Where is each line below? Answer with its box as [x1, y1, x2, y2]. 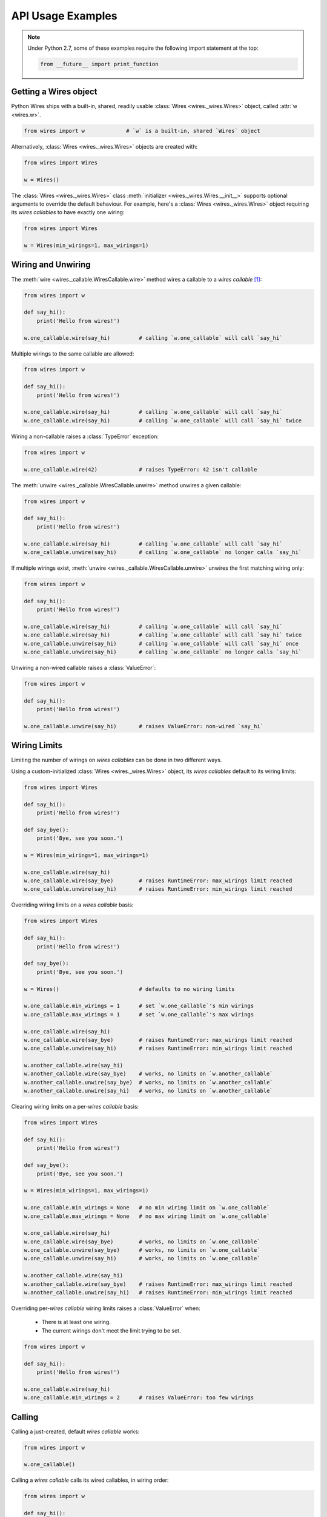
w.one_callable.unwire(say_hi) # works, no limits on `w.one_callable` [24, 1255, 260, 1262]
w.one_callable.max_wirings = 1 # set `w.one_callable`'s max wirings [24, 1011, 254, 1018]
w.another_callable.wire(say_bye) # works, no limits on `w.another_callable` [24, 1070, 274, 1077]
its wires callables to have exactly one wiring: [11, 209, 125, 216]
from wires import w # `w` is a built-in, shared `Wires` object [24, 127, 260, 134]
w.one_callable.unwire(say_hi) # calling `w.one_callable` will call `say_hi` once [24, 640, 299, 647]
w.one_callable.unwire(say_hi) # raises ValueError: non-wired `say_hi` [24, 723, 263, 729]
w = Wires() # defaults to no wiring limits [24, 985, 235, 992]
